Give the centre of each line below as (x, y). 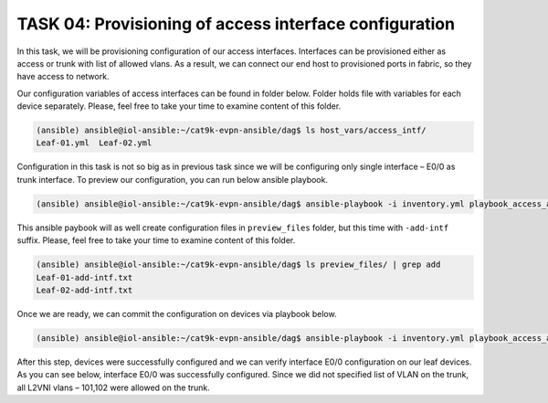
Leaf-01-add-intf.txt (84, 277)
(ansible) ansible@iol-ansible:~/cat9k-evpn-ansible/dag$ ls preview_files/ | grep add (238, 265)
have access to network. (63, 77)
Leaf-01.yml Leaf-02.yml (94, 143)
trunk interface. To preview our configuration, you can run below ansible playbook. (173, 179)
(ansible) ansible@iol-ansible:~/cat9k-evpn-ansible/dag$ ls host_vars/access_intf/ (231, 131)
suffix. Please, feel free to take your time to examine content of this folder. (156, 240)
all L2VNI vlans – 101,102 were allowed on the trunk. (113, 387)
